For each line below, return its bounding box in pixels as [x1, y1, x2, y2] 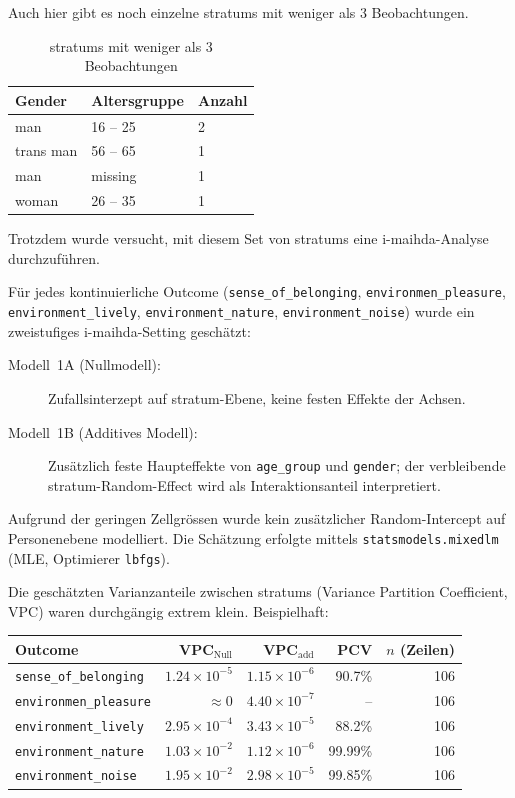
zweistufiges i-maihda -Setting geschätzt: [8, 320, 251, 341]
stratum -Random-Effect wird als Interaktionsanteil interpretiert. [48, 474, 441, 495]
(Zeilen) [399, 638, 455, 659]
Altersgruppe [91, 89, 184, 110]
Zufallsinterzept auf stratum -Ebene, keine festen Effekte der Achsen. [48, 387, 466, 408]
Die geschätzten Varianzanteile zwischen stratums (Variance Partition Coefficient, [8, 581, 508, 602]
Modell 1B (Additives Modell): [8, 421, 198, 442]
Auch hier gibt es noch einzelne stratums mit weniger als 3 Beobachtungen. [8, 2, 469, 22]
